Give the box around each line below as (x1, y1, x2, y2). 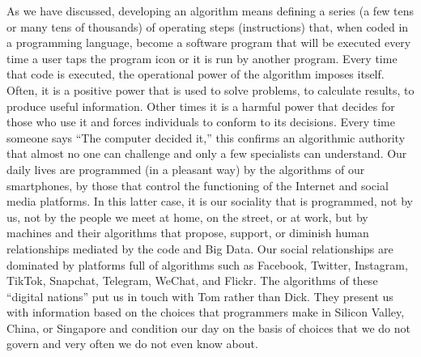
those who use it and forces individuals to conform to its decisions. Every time (6, 113, 395, 130)
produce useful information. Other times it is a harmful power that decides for (6, 97, 395, 114)
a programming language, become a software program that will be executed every (6, 34, 411, 51)
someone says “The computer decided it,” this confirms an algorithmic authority (6, 129, 406, 146)
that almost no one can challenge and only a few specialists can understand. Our (6, 145, 407, 162)
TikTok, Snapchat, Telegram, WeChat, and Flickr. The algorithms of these (6, 272, 378, 289)
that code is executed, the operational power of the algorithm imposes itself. (6, 66, 385, 83)
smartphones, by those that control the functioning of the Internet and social (6, 176, 389, 193)
